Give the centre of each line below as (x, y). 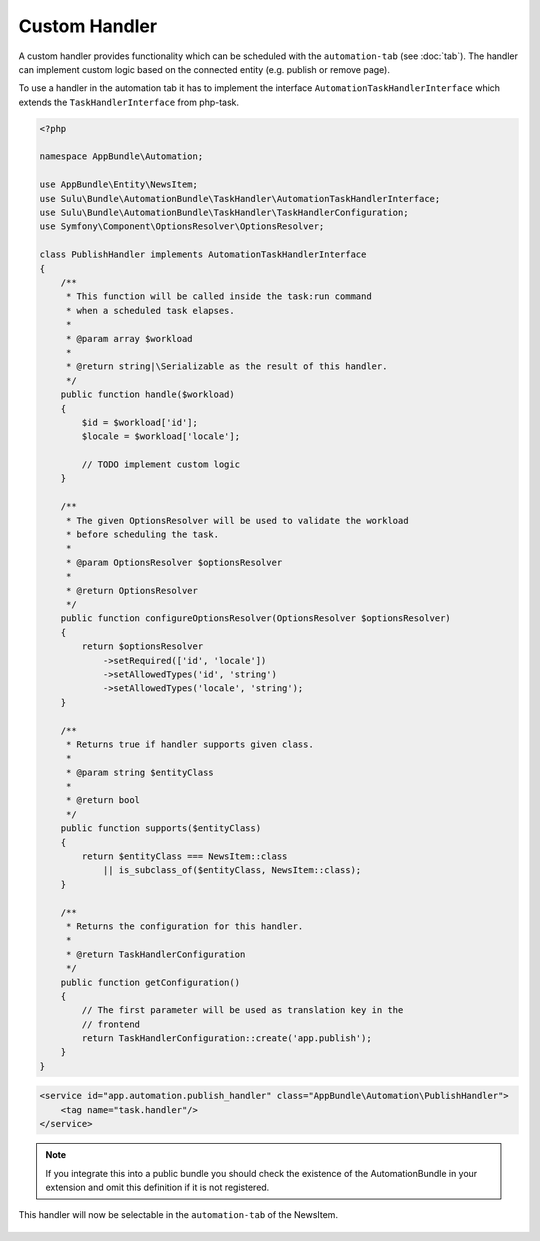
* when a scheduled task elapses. (150, 310)
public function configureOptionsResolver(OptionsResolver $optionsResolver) (256, 618)
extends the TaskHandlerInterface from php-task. (129, 102)
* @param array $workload (129, 338)
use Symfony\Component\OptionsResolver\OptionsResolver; (182, 226)
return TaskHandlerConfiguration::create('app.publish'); (226, 1038)
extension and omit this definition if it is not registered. (157, 1187)
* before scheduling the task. (142, 534)
